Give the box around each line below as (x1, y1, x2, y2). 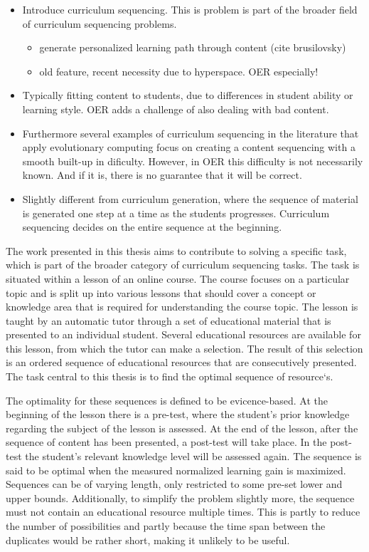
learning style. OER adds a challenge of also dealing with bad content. (22, 101, 329, 116)
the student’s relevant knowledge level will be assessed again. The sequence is (25, 449, 362, 464)
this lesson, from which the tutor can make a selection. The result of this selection (6, 340, 363, 355)
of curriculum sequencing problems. (22, 16, 177, 31)
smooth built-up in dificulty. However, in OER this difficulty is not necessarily (22, 153, 363, 168)
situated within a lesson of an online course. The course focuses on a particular (6, 271, 350, 286)
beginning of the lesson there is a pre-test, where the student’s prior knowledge (6, 407, 350, 422)
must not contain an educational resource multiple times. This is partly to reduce (6, 504, 360, 519)
